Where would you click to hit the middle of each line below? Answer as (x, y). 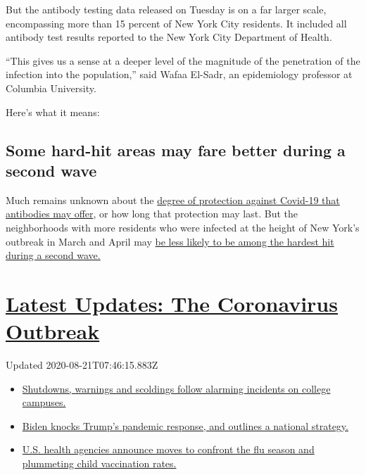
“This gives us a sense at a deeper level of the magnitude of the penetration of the (183, 60)
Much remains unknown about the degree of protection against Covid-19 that (173, 199)
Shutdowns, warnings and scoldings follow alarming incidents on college (176, 388)
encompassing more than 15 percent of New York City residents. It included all (176, 23)
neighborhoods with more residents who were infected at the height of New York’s (183, 227)
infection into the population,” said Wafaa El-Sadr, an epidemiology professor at (179, 74)
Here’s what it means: (53, 112)
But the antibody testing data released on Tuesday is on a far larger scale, (166, 9)
